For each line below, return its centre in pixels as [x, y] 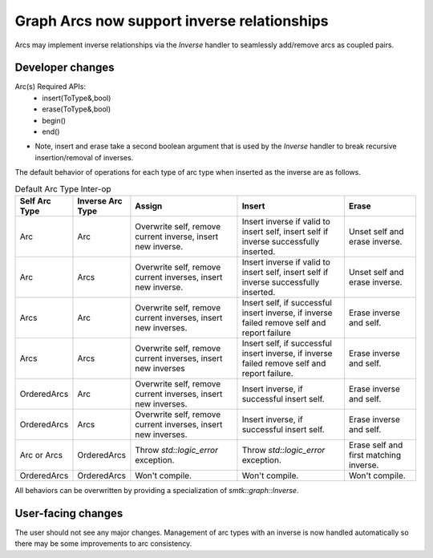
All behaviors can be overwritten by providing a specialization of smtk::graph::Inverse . [157, 490]
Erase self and [376, 445]
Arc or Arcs [41, 455]
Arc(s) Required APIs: [50, 87]
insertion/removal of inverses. [84, 157]
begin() [54, 120]
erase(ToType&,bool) [77, 109]
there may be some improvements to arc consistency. [103, 544]
